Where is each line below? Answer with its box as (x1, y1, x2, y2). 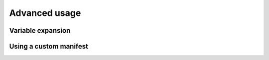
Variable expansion (9, 26, 71, 35)
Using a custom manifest (9, 42, 88, 51)
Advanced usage (9, 7, 81, 18)
